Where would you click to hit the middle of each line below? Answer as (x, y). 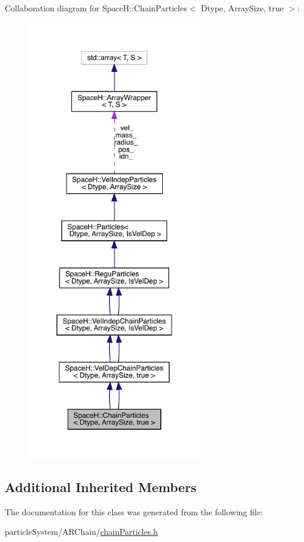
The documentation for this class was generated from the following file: (134, 511)
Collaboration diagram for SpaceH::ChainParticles (96, 8)
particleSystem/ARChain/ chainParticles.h (81, 532)
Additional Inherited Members (101, 486)
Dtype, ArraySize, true (242, 8)
